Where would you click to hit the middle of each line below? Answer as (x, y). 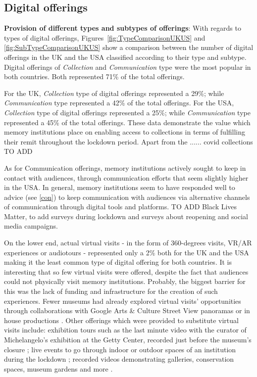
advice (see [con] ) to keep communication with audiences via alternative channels (127, 197)
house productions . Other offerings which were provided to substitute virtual (121, 320)
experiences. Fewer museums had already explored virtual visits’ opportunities (123, 301)
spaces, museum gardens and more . (58, 368)
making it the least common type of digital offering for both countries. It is (118, 262)
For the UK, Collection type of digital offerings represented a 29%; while (114, 93)
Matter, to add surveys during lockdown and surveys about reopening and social (126, 216)
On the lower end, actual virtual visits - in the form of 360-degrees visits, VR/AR (128, 243)
